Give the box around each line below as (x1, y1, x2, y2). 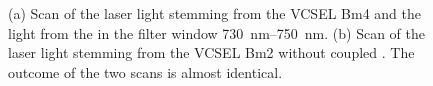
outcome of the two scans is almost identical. (8, 61, 283, 82)
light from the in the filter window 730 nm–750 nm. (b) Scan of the (8, 22, 425, 43)
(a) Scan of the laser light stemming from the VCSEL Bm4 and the (8, 3, 422, 23)
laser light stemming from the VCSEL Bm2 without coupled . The (8, 42, 415, 63)
